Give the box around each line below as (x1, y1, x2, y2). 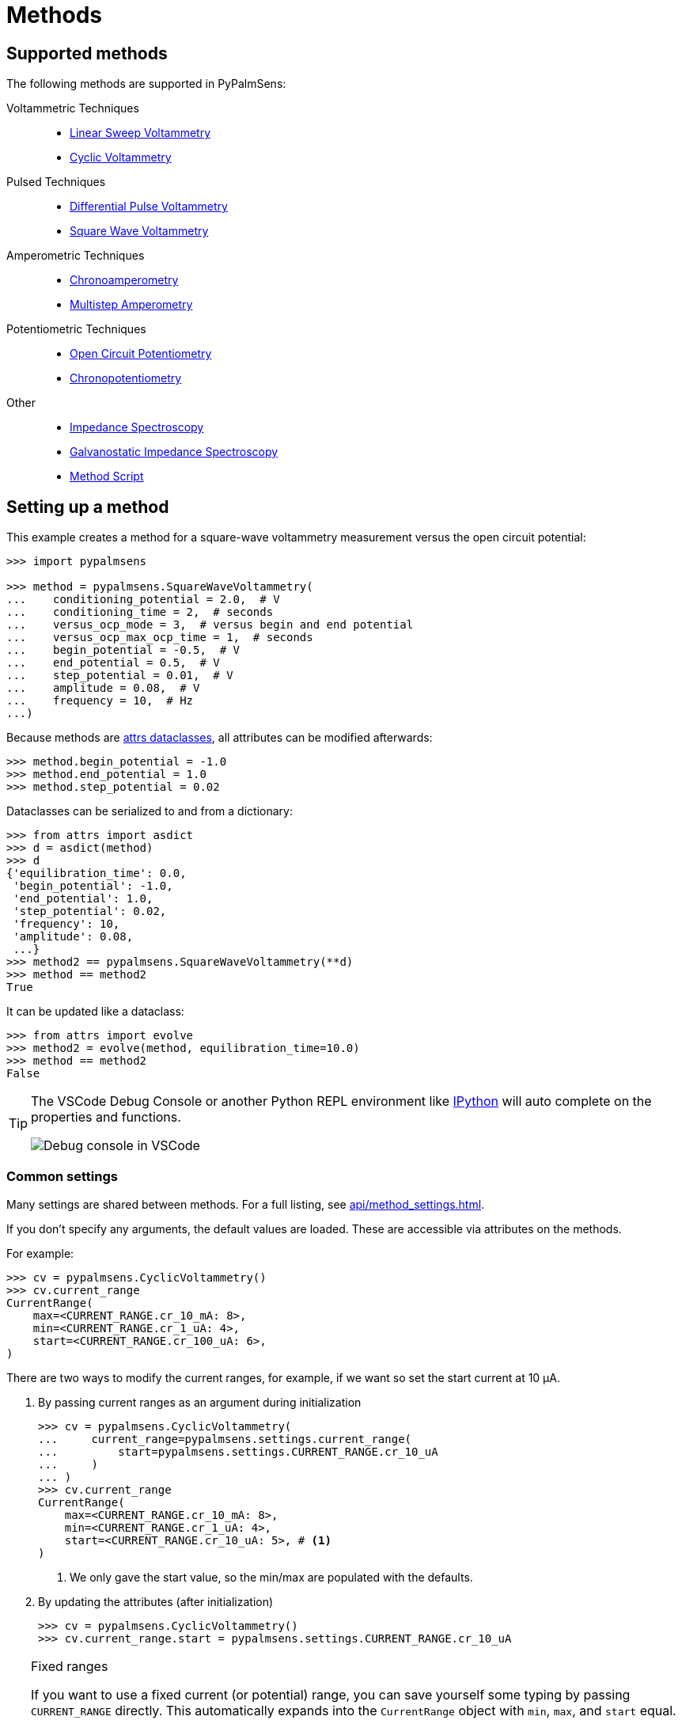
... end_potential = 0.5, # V (6, 656, 220, 670)
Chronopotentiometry (70, 371, 182, 385)
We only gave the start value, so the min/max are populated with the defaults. (70, 1570, 473, 1584)
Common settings (6, 1168, 118, 1185)
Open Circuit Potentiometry (70, 347, 212, 361)
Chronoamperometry (70, 273, 179, 287)
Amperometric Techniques (6, 249, 145, 263)
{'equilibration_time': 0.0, (6, 867, 187, 880)
